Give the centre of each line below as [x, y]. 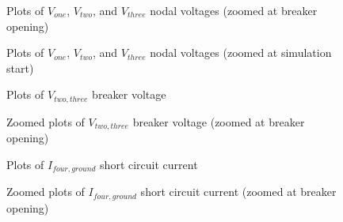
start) [20, 68]
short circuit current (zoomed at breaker [238, 192]
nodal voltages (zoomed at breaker [234, 10]
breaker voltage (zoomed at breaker [219, 121]
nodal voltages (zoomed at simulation [241, 53]
